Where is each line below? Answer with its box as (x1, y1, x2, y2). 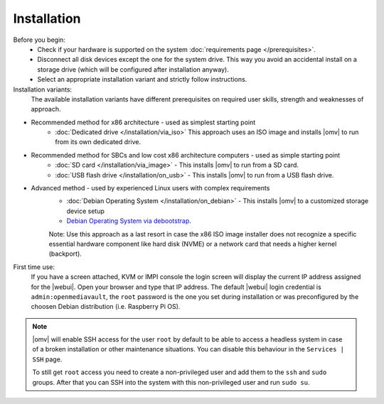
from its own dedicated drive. (55, 138, 142, 146)
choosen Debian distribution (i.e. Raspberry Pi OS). (31, 302, 181, 311)
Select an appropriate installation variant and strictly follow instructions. (37, 75, 247, 84)
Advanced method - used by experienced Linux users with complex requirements (31, 184, 270, 192)
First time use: (13, 263, 55, 271)
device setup (66, 207, 105, 215)
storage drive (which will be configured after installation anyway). (37, 65, 229, 74)
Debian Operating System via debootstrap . (66, 217, 191, 225)
